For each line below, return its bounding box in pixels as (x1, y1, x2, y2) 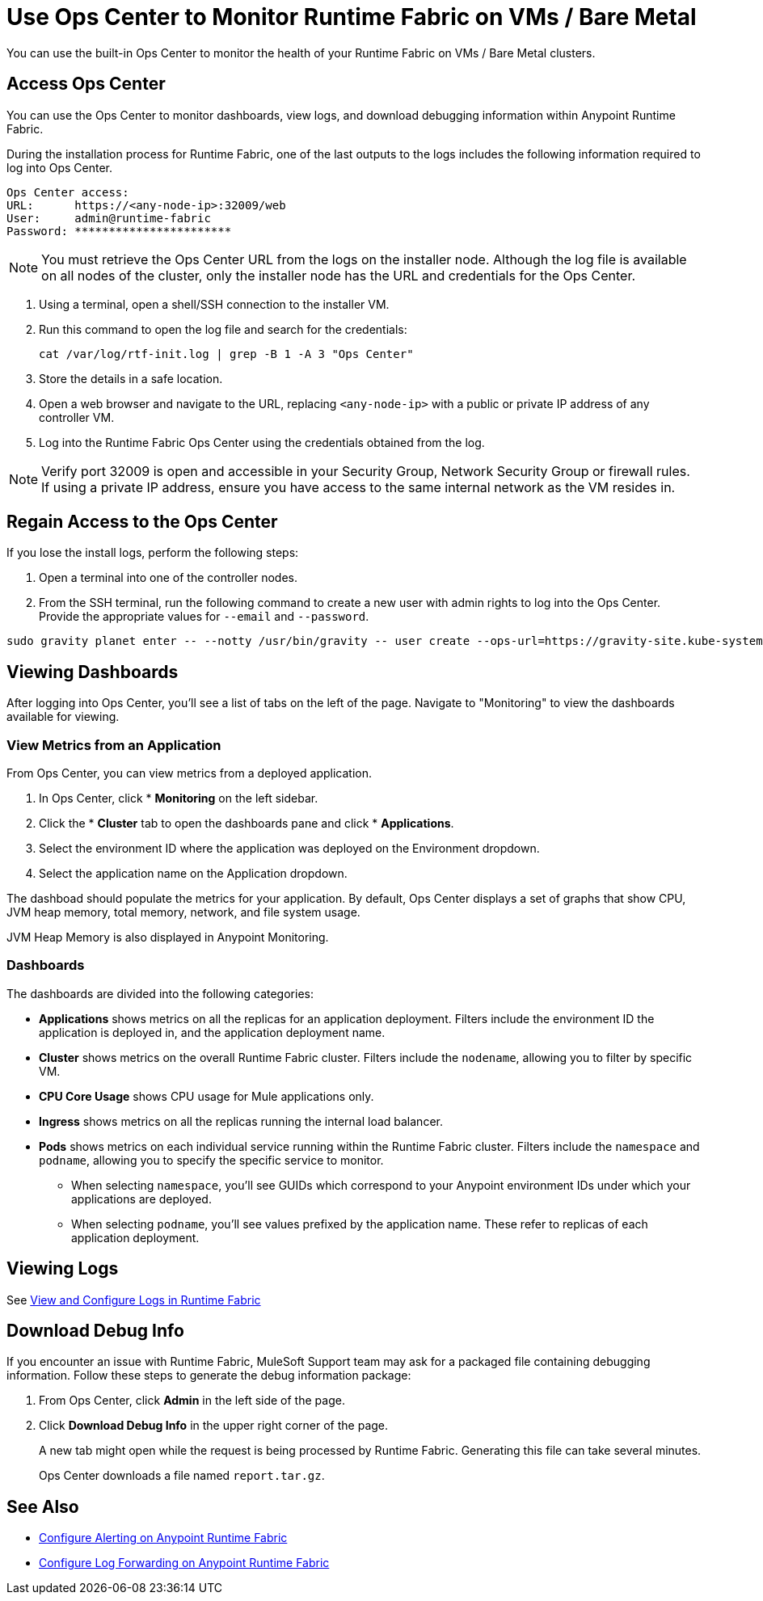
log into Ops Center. (6, 160, 113, 175)
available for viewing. (6, 710, 120, 724)
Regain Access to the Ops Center (6, 512, 278, 533)
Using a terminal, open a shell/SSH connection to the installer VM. (39, 297, 390, 311)
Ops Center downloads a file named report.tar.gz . (39, 1468, 325, 1483)
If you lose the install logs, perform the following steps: (6, 546, 299, 560)
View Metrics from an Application (6, 736, 221, 753)
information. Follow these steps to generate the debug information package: (6, 1368, 411, 1383)
